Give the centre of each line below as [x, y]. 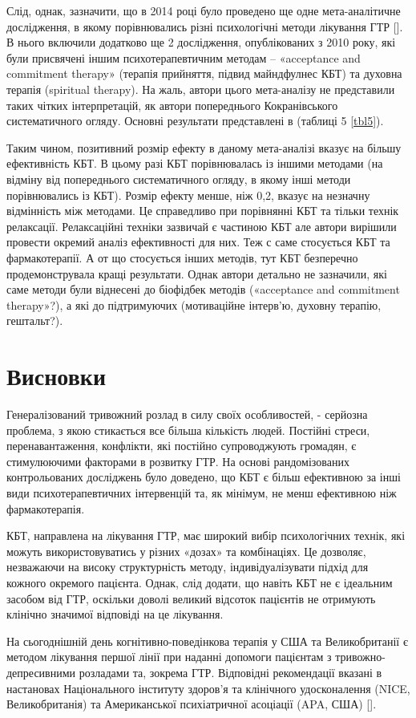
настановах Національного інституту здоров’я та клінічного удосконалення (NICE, [208, 688]
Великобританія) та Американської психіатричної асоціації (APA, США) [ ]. [192, 704]
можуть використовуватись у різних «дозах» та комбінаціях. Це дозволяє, [186, 551]
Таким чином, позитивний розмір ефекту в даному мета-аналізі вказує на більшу [204, 147]
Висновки [57, 376]
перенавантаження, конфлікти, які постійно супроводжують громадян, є [182, 446]
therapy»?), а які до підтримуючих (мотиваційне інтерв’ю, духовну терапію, [194, 304]
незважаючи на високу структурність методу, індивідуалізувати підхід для [188, 567]
